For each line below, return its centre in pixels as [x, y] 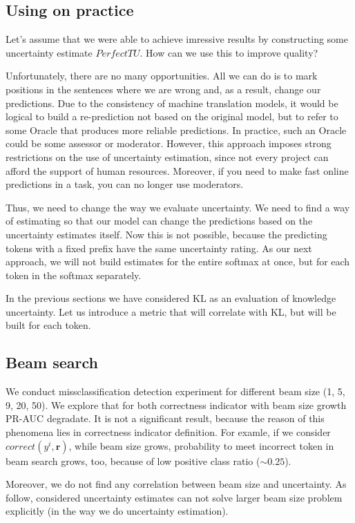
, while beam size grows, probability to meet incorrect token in [201, 445]
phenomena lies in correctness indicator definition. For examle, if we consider [168, 432]
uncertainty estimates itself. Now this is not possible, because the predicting [166, 234]
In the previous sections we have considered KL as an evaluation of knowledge [171, 298]
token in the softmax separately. [74, 275]
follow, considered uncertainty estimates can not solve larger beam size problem [174, 497]
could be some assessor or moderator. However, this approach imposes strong [169, 143]
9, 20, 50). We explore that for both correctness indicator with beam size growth [176, 405]
